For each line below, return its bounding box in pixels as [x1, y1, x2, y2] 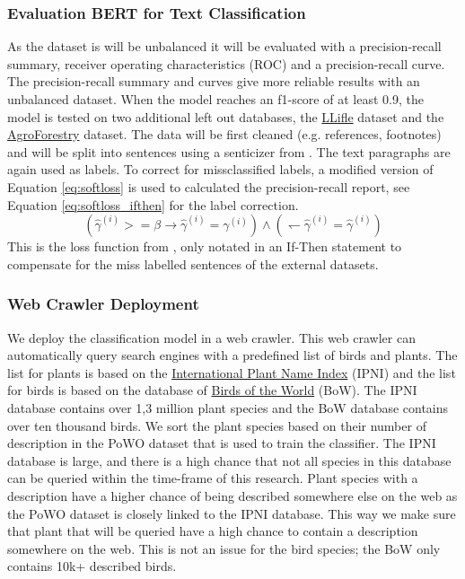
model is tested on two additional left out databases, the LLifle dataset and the [7, 107, 444, 126]
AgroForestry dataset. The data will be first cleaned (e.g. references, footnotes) [7, 125, 442, 144]
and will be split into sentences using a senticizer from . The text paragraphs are [7, 142, 451, 161]
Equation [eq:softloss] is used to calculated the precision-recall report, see [7, 177, 410, 196]
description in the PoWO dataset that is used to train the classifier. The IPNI [7, 434, 436, 452]
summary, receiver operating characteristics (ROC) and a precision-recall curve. [7, 54, 445, 73]
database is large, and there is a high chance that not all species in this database [7, 451, 452, 469]
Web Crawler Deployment [7, 293, 199, 315]
